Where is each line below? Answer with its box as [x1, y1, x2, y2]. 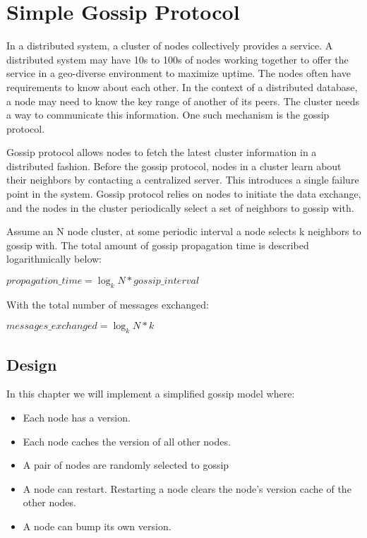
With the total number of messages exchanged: [6, 297, 209, 311]
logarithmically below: [6, 251, 102, 266]
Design [6, 353, 57, 375]
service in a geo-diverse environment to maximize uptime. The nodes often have [6, 66, 351, 80]
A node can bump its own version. [23, 518, 172, 533]
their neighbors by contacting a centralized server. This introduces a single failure [6, 172, 359, 187]
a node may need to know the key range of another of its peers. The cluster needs [6, 93, 360, 108]
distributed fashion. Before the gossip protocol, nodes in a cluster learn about [6, 158, 342, 173]
